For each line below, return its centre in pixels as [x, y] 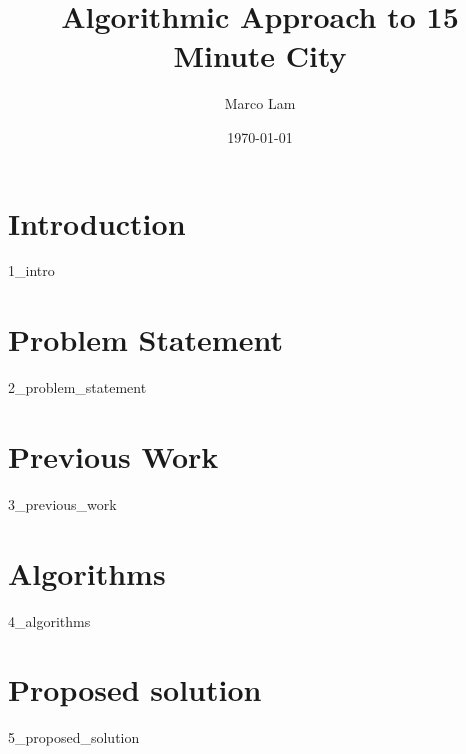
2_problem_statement [77, 387]
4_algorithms [49, 620]
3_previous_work [62, 503]
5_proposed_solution [74, 737]
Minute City [260, 55]
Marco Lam [260, 103]
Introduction [97, 222]
